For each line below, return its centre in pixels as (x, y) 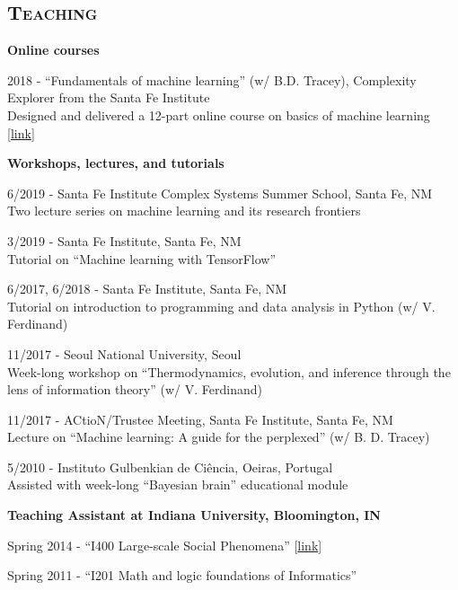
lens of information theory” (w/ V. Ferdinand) (135, 389)
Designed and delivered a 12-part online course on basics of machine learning (219, 114)
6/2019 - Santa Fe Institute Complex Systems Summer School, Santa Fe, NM (220, 193)
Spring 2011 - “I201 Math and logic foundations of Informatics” (182, 575)
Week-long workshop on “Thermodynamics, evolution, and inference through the (229, 371)
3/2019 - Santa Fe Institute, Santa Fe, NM (124, 240)
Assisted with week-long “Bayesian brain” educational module (178, 484)
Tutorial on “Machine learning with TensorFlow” (142, 258)
